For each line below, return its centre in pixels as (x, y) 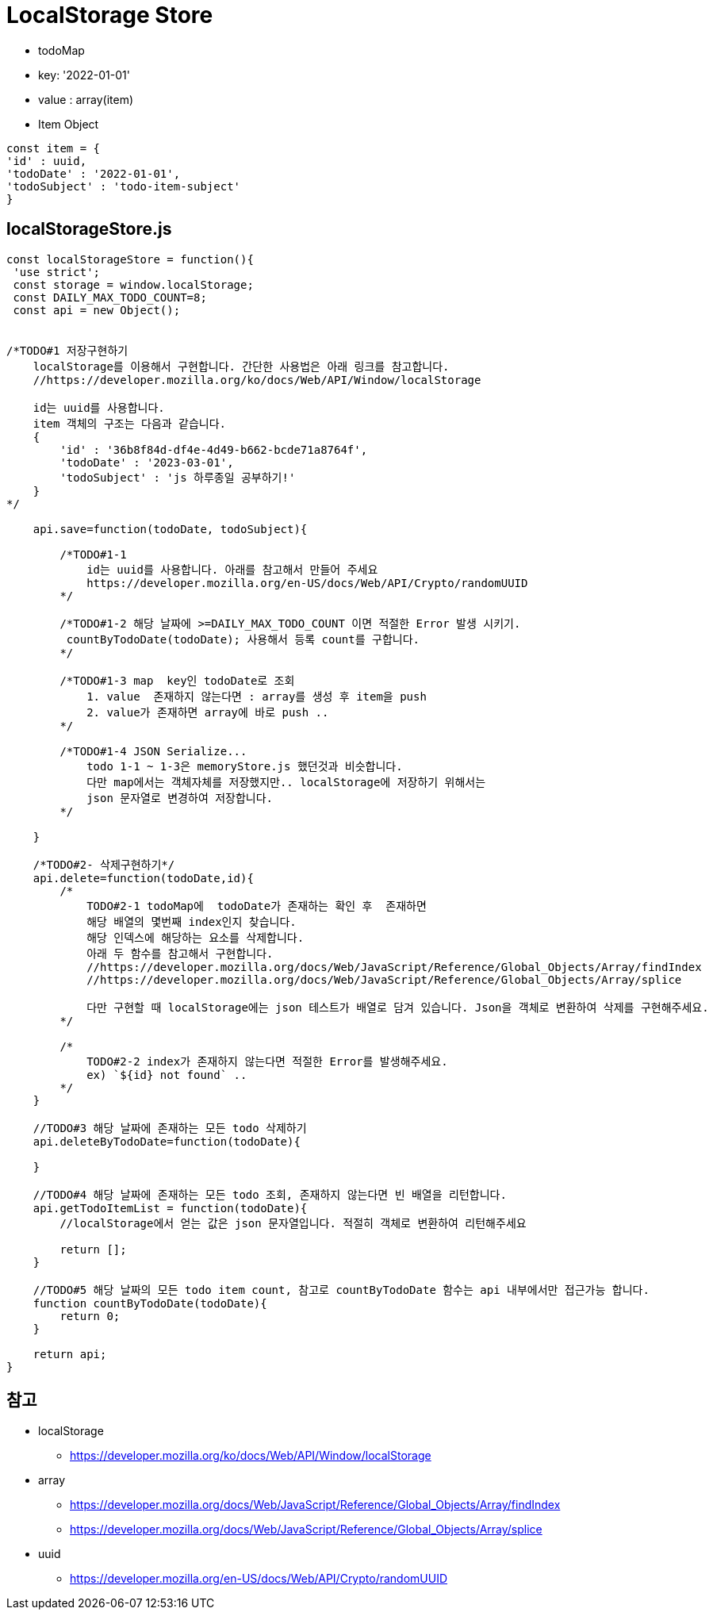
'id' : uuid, (47, 161)
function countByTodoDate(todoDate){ (150, 1303)
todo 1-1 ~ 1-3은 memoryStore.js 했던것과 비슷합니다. (245, 766)
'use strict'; (57, 272)
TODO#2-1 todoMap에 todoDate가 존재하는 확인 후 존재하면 (257, 906)
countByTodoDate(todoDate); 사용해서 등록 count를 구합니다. (243, 639)
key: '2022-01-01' (84, 75)
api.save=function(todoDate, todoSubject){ (170, 529)
